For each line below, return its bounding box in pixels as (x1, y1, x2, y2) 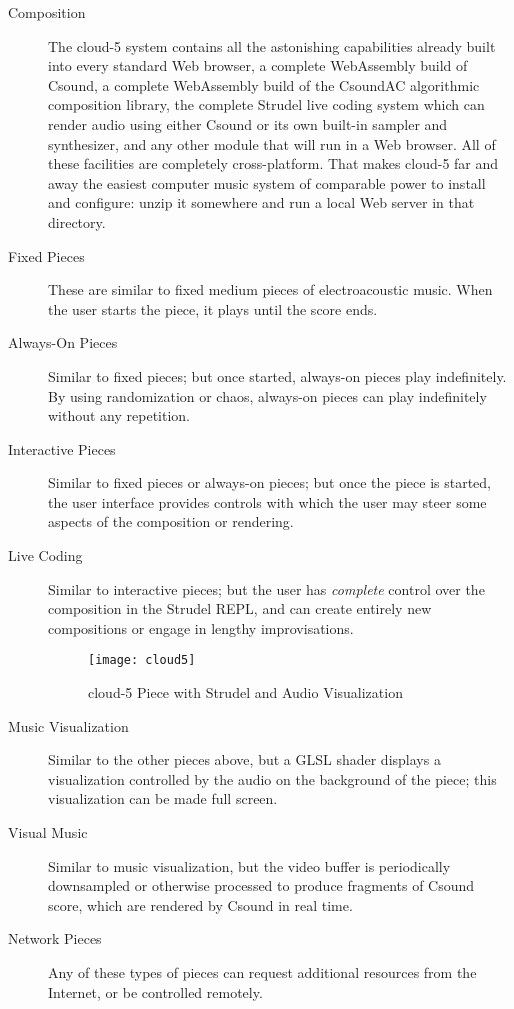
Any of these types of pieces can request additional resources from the (48, 962, 477, 983)
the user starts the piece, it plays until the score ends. (48, 298, 378, 319)
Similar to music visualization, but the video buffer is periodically (48, 855, 451, 876)
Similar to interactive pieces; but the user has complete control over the (48, 578, 485, 599)
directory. (48, 211, 106, 232)
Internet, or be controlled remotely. (48, 981, 263, 1002)
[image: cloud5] (88, 653, 196, 668)
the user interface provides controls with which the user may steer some (48, 491, 487, 512)
